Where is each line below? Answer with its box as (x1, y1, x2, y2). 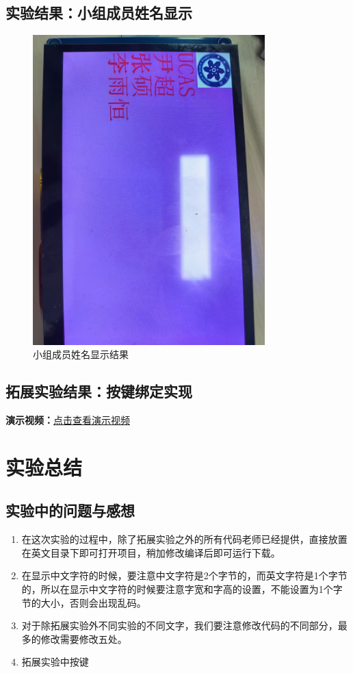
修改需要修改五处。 (40, 631, 127, 646)
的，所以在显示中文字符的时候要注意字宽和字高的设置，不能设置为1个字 (21, 581, 343, 596)
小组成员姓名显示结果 (33, 347, 129, 361)
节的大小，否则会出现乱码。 (21, 595, 146, 609)
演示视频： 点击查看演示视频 (5, 412, 130, 427)
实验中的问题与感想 (5, 500, 135, 521)
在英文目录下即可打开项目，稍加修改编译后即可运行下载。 (21, 545, 280, 559)
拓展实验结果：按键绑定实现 (5, 381, 192, 402)
